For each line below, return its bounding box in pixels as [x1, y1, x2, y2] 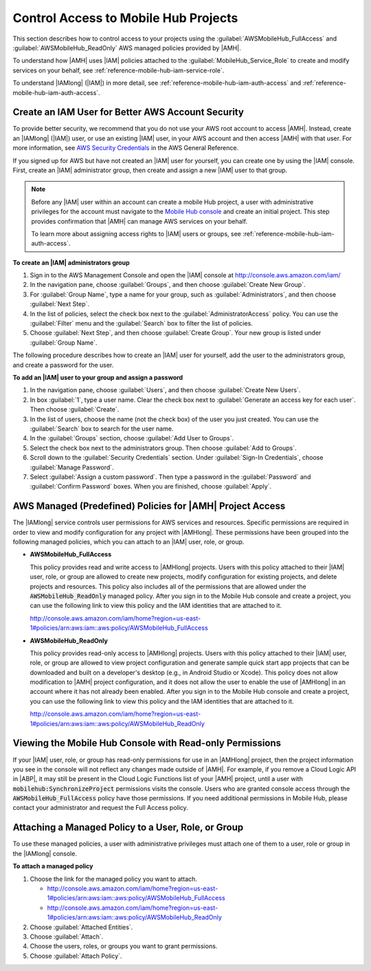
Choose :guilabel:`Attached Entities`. [30, 923, 133, 931]
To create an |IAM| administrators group [12, 258, 130, 266]
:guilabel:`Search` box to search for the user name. [30, 424, 174, 433]
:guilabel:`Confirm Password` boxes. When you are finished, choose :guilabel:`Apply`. [30, 482, 271, 491]
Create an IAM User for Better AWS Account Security [12, 107, 244, 118]
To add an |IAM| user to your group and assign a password [12, 374, 183, 381]
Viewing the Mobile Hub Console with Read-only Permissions [12, 737, 282, 749]
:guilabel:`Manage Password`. [30, 463, 114, 471]
